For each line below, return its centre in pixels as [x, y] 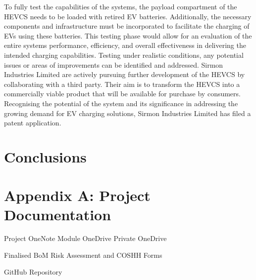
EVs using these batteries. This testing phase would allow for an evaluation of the [128, 35]
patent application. [33, 123]
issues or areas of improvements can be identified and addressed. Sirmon [114, 64]
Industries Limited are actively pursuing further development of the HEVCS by [125, 74]
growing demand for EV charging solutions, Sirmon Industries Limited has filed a [128, 113]
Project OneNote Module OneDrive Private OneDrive [85, 238]
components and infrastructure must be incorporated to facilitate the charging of [127, 26]
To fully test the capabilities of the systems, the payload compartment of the [121, 6]
